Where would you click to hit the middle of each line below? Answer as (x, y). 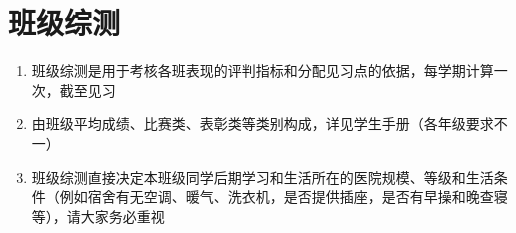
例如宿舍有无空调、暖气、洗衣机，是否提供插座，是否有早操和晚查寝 (283, 196)
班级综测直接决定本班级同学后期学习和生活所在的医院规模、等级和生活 (262, 176)
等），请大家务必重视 (98, 215)
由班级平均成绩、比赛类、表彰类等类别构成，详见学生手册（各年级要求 (262, 123)
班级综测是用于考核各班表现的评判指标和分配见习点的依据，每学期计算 (262, 70)
